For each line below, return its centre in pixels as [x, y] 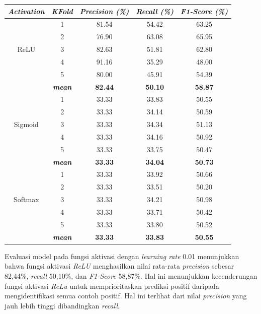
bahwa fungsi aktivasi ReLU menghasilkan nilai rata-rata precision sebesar [119, 266]
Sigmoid [26, 124]
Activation [26, 11]
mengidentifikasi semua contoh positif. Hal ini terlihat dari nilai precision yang [126, 296]
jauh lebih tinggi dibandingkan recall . [62, 305]
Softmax [26, 199]
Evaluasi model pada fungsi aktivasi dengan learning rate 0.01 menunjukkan [122, 256]
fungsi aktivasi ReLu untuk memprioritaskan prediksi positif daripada [112, 286]
